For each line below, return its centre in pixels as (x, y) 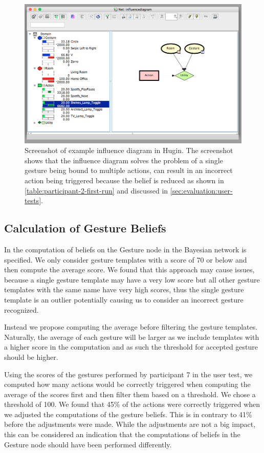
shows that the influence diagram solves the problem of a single (124, 160)
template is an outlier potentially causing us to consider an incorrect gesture (124, 299)
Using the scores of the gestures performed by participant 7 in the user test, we (128, 374)
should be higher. (31, 357)
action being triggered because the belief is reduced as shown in (124, 180)
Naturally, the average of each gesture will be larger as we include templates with (132, 337)
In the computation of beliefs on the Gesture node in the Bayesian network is (125, 249)
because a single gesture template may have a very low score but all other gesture (132, 279)
